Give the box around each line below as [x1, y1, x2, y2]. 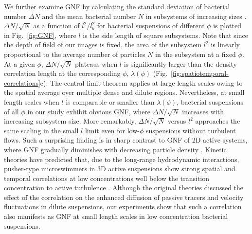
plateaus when [74, 58, 118, 69]
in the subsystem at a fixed [155, 49, 236, 59]
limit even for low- [85, 125, 140, 135]
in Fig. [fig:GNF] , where [4, 30, 76, 40]
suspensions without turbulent [146, 125, 236, 135]
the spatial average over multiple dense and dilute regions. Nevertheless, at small [4, 87, 245, 97]
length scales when [4, 96, 59, 107]
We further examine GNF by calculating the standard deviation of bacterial [4, 1, 230, 11]
